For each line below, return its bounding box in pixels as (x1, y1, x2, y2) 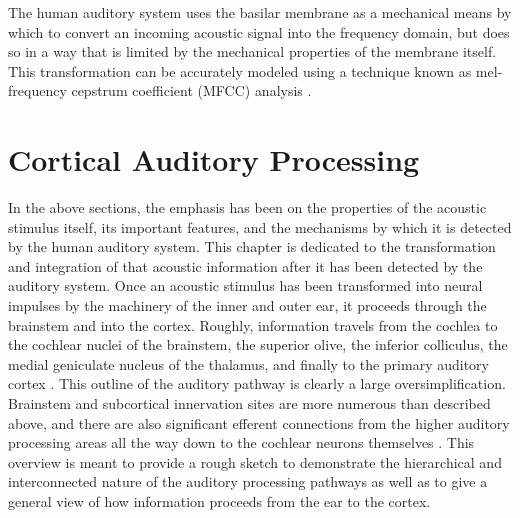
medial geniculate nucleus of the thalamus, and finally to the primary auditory (8, 353, 489, 374)
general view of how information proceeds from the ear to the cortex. (8, 491, 431, 511)
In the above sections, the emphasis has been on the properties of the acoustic (8, 197, 487, 218)
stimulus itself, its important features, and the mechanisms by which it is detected (8, 216, 512, 237)
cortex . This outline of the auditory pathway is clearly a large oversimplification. (8, 373, 506, 394)
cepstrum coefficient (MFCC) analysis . (71, 80, 312, 101)
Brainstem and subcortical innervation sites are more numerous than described (8, 393, 491, 414)
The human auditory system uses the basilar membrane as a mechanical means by (8, 2, 512, 22)
